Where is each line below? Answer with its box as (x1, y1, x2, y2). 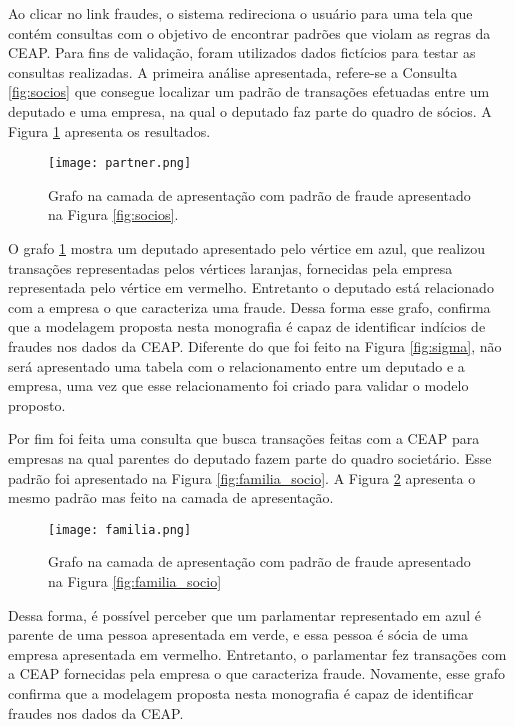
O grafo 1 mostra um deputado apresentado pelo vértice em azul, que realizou (8, 238, 486, 258)
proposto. (8, 394, 66, 415)
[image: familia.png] (48, 522, 192, 537)
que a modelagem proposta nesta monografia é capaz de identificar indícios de (8, 316, 486, 337)
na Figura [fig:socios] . (48, 204, 179, 225)
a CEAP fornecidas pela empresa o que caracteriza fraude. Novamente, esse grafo (8, 663, 506, 684)
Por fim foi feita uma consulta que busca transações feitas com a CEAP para (8, 428, 480, 449)
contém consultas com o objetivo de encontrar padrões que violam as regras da (8, 22, 491, 43)
